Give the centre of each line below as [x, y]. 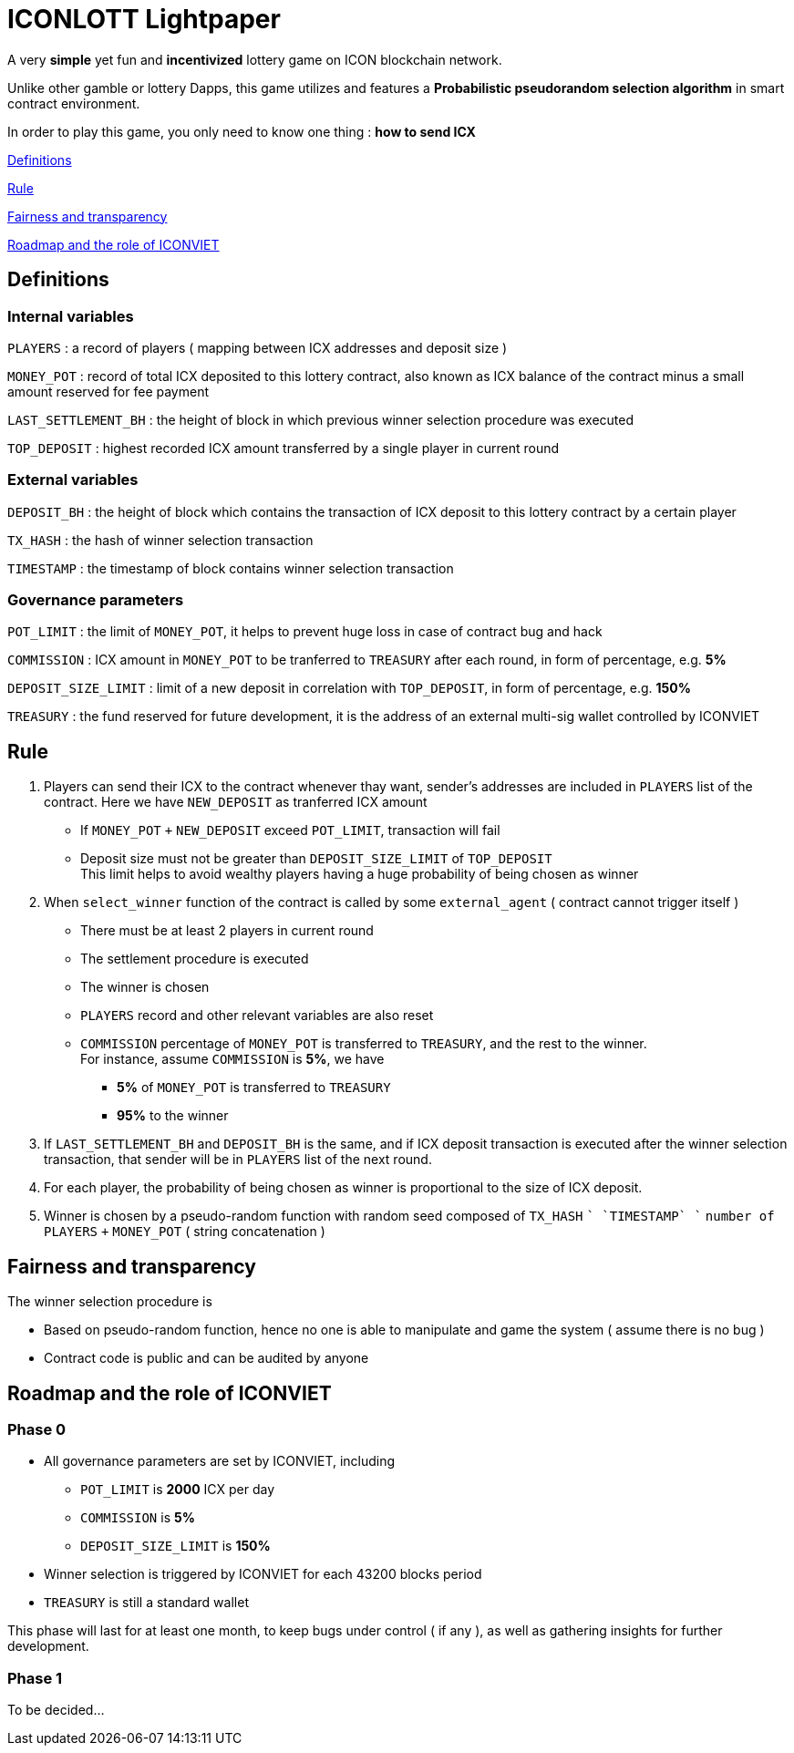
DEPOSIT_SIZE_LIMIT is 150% [175, 1546]
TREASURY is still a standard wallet [146, 1603]
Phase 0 [37, 1429]
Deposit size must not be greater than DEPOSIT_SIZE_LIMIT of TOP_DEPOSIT [316, 859]
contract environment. [74, 103]
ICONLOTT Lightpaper [144, 19]
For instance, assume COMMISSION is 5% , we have [232, 1059]
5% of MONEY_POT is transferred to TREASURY [254, 1088]
